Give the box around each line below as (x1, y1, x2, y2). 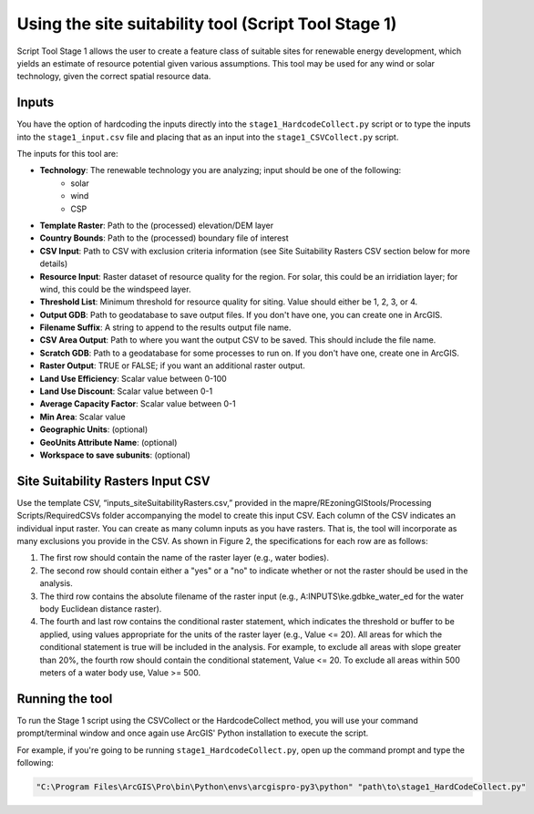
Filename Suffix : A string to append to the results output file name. (39, 322, 292, 333)
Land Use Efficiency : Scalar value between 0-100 (39, 373, 227, 384)
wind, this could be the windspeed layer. (39, 283, 191, 294)
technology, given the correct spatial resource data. (16, 71, 211, 82)
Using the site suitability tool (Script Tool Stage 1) (16, 14, 397, 34)
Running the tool (16, 691, 113, 706)
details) (39, 258, 68, 269)
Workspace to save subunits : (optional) (39, 449, 191, 460)
